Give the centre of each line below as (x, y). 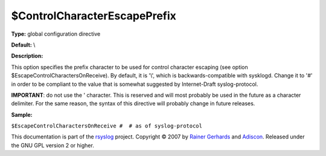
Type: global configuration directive (56, 34)
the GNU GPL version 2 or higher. (53, 145)
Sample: (22, 114)
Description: (27, 56)
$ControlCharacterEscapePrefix (94, 16)
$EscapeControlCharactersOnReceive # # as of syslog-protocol (107, 126)
